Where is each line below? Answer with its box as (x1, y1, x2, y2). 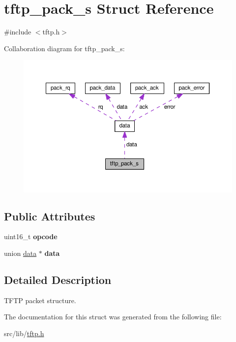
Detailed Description (4, 272, 112, 287)
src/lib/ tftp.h (4, 328, 44, 339)
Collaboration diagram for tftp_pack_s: (4, 43, 125, 53)
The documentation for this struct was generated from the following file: (4, 311, 222, 322)
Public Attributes (4, 208, 95, 223)
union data (4, 248, 37, 258)
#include (4, 27, 31, 37)
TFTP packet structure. (4, 295, 76, 305)
